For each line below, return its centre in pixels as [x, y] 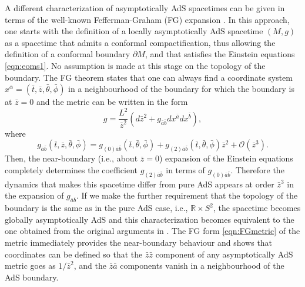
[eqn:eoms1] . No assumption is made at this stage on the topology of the [135, 65]
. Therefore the [257, 169]
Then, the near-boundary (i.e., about [71, 158]
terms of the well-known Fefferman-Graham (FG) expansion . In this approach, [147, 19]
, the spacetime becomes [257, 208]
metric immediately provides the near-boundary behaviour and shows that [139, 242]
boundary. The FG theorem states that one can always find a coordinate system [149, 77]
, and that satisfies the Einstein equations [220, 54]
